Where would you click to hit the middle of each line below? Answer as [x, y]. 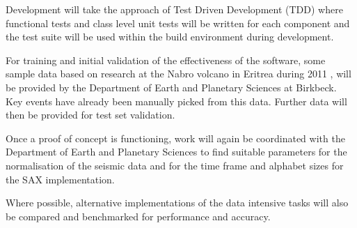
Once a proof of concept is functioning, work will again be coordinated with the [175, 138]
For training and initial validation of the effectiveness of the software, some [166, 60]
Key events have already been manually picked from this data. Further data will [176, 101]
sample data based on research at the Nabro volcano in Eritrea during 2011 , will [178, 74]
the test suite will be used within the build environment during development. [170, 37]
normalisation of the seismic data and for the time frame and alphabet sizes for [175, 165]
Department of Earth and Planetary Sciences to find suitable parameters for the [176, 152]
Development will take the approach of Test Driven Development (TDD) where [174, 9]
